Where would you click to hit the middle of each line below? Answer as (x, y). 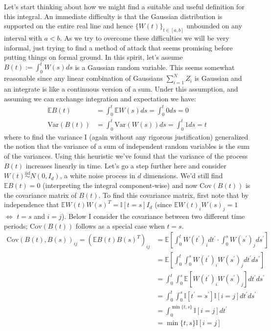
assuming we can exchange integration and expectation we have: (100, 98)
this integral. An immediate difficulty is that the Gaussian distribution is (113, 16)
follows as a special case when (120, 225)
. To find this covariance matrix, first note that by (174, 195)
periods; (16, 225)
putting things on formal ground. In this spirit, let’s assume (93, 57)
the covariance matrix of (40, 195)
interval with (23, 38)
